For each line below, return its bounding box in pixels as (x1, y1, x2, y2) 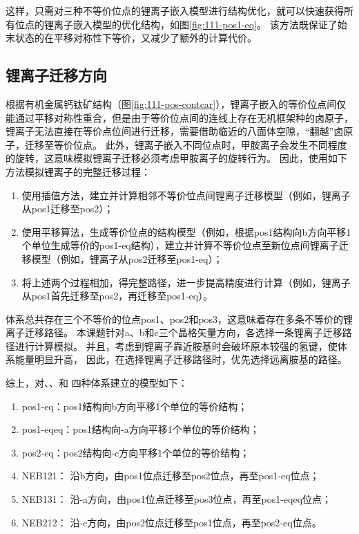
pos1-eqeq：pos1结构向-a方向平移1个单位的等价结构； (21, 422, 260, 436)
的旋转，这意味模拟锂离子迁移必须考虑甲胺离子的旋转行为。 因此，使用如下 (6, 151, 347, 165)
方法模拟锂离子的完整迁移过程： (6, 164, 151, 178)
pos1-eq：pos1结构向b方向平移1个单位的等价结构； (21, 398, 248, 413)
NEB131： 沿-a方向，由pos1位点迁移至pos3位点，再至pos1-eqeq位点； (21, 492, 332, 506)
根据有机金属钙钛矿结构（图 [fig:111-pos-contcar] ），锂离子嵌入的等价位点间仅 (6, 96, 347, 111)
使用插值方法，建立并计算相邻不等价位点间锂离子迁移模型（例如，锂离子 (21, 187, 351, 202)
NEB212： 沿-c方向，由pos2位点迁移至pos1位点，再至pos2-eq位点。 (21, 515, 322, 529)
